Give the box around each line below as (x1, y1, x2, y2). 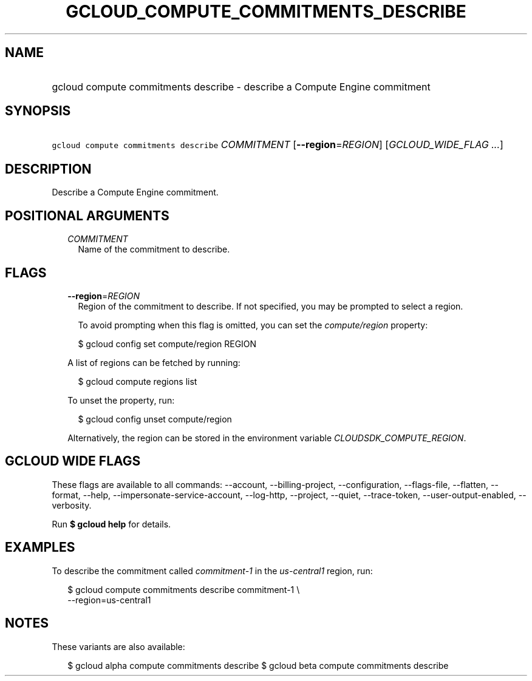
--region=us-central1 (67, 594, 151, 605)
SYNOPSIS (5, 103, 71, 119)
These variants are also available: (52, 641, 185, 652)
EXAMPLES (5, 540, 75, 555)
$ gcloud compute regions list (78, 376, 197, 387)
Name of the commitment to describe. (78, 244, 230, 255)
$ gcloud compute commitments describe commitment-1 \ (67, 584, 300, 595)
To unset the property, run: (67, 395, 175, 405)
